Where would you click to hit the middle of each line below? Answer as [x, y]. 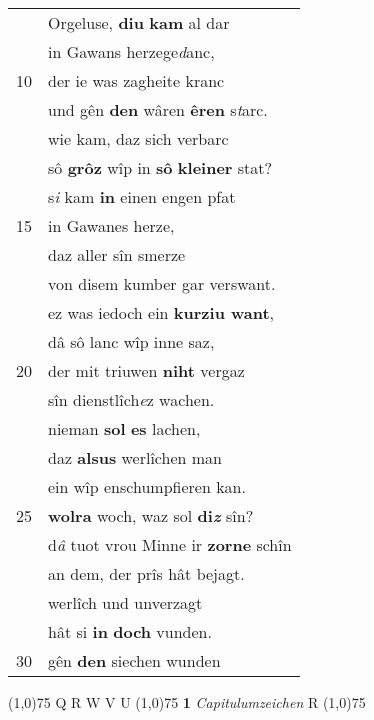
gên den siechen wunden [134, 660]
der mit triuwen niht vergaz [146, 370]
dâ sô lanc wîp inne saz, [131, 341]
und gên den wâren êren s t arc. [158, 109]
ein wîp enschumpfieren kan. [147, 486]
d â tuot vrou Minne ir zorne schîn [170, 544]
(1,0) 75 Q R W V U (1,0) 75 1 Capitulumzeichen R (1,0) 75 [187, 702]
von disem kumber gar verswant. [162, 283]
